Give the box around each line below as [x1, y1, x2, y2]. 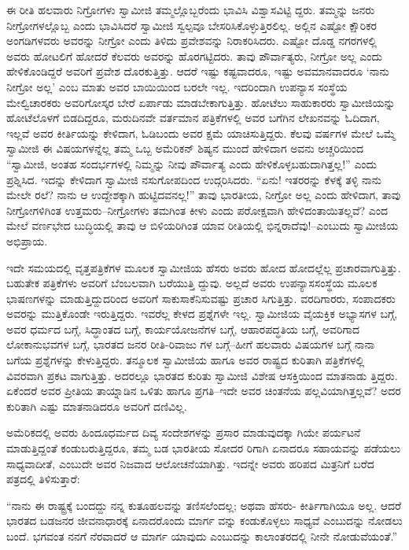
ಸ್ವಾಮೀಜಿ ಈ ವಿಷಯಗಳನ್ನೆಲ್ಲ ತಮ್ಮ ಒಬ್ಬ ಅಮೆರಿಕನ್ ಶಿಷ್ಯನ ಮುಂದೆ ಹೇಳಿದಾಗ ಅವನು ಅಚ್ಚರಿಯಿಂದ [6, 140, 364, 157]
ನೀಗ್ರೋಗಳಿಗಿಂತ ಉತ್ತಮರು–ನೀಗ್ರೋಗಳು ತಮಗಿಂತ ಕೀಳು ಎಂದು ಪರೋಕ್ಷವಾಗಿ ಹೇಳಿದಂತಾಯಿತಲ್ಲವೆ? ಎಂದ [6, 201, 389, 218]
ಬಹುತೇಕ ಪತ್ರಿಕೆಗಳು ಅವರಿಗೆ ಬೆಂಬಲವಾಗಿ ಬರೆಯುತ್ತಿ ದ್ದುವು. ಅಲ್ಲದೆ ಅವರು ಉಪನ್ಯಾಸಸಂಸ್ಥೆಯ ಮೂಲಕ [6, 275, 378, 291]
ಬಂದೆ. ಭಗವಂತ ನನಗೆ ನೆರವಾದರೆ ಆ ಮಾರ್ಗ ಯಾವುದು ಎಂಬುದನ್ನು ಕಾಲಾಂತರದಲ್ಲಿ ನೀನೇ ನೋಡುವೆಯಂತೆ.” [6, 528, 397, 544]
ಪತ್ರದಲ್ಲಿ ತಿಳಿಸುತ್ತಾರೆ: [6, 471, 80, 487]
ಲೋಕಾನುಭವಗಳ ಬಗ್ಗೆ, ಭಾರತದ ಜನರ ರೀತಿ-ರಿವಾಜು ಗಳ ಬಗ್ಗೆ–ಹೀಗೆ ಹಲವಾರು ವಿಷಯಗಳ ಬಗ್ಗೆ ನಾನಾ [6, 336, 375, 353]
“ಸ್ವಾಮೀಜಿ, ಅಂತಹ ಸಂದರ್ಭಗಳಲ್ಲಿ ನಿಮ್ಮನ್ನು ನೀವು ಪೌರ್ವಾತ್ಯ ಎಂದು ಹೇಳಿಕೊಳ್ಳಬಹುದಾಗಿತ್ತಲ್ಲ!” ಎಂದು [6, 155, 378, 172]
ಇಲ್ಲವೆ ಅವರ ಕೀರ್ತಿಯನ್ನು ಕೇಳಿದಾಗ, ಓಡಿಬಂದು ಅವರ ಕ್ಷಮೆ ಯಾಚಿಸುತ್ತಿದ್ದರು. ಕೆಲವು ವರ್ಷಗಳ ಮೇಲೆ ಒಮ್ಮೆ [6, 124, 396, 141]
